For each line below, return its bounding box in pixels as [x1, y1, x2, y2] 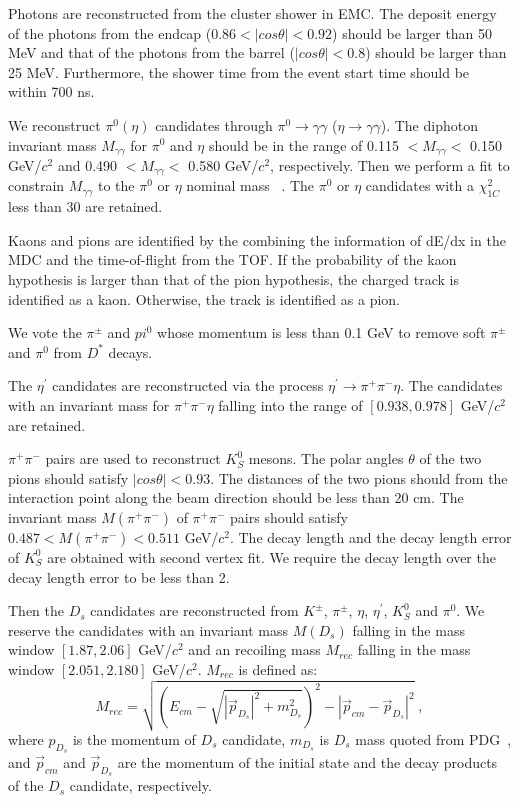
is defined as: [238, 658, 318, 679]
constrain [8, 175, 65, 196]
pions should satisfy [8, 467, 129, 488]
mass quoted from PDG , [355, 728, 512, 749]
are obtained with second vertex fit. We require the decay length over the [47, 546, 496, 567]
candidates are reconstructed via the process [52, 375, 324, 396]
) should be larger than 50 [332, 22, 493, 43]
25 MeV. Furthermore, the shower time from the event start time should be [8, 61, 470, 82]
